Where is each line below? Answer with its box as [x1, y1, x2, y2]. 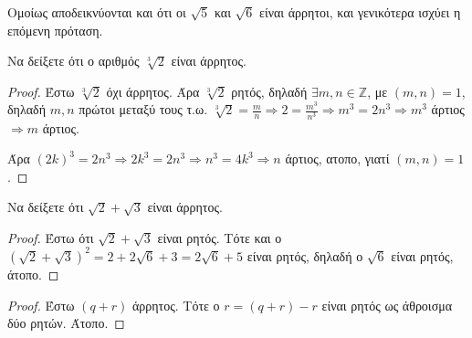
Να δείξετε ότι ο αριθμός [7, 51, 140, 70]
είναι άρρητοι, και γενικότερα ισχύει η [259, 3, 461, 21]
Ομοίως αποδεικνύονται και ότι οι [7, 3, 186, 21]
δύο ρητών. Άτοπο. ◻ [7, 313, 125, 333]
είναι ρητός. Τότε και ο [157, 227, 282, 247]
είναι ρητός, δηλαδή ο [246, 246, 363, 265]
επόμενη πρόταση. [7, 20, 103, 39]
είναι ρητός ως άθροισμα [321, 295, 453, 314]
